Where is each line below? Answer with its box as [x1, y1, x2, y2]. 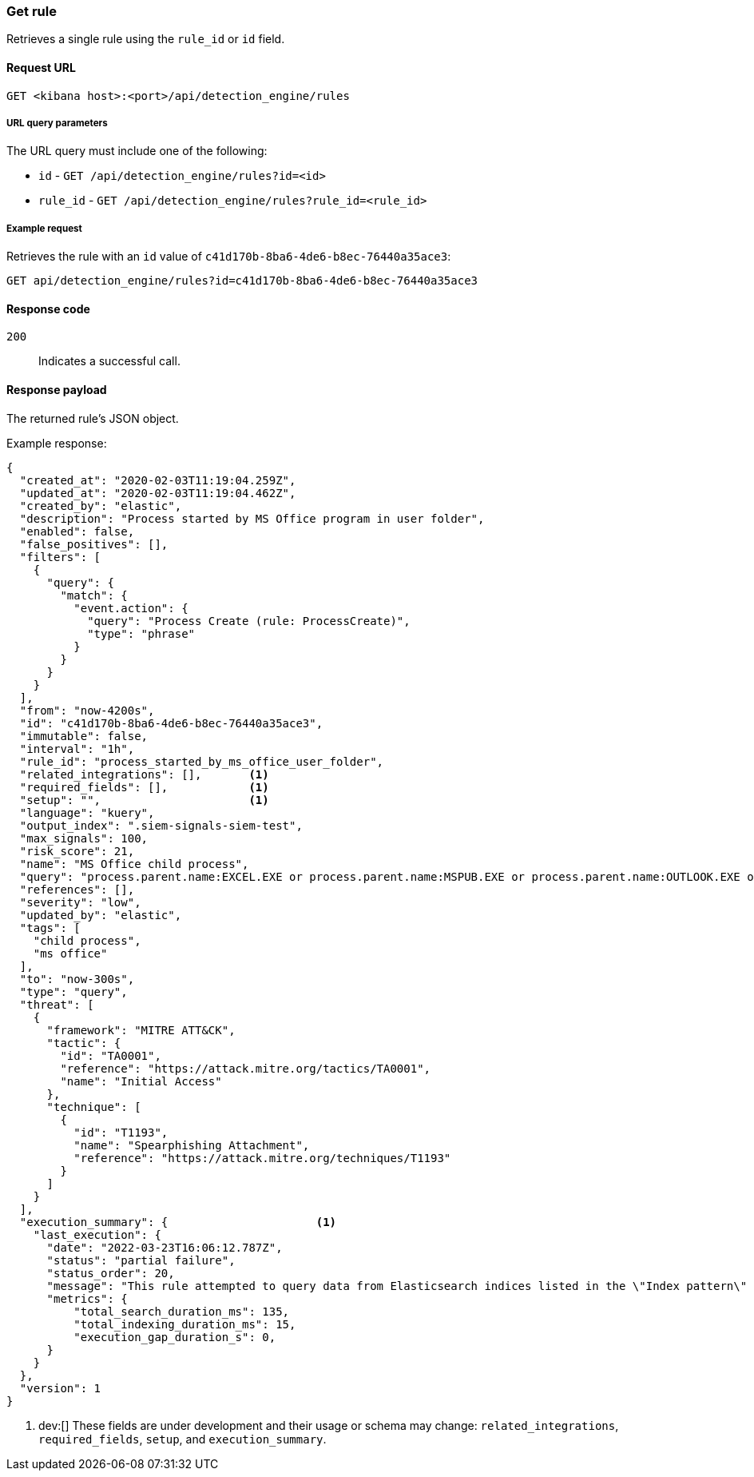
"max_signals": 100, [19, 831, 149, 845]
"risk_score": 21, [19, 844, 135, 858]
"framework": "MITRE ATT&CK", [46, 1023, 236, 1037]
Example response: [6, 436, 107, 450]
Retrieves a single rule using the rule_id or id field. [6, 32, 285, 46]
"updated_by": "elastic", [19, 908, 182, 922]
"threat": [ [19, 997, 94, 1011]
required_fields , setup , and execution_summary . [38, 1431, 327, 1446]
